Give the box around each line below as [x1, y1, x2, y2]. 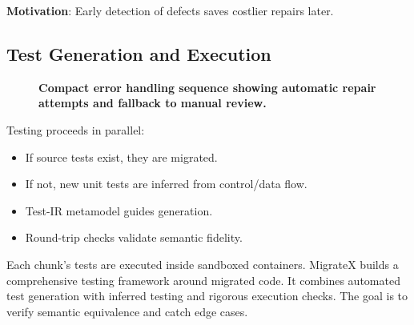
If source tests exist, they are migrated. [25, 148, 218, 165]
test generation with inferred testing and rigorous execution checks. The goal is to [6, 287, 408, 304]
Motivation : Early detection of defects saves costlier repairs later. [6, 2, 334, 18]
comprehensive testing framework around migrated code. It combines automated [6, 271, 400, 288]
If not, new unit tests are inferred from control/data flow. [25, 175, 307, 192]
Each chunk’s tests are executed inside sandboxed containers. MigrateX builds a [6, 255, 399, 272]
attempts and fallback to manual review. [38, 94, 267, 111]
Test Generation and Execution [6, 41, 271, 66]
